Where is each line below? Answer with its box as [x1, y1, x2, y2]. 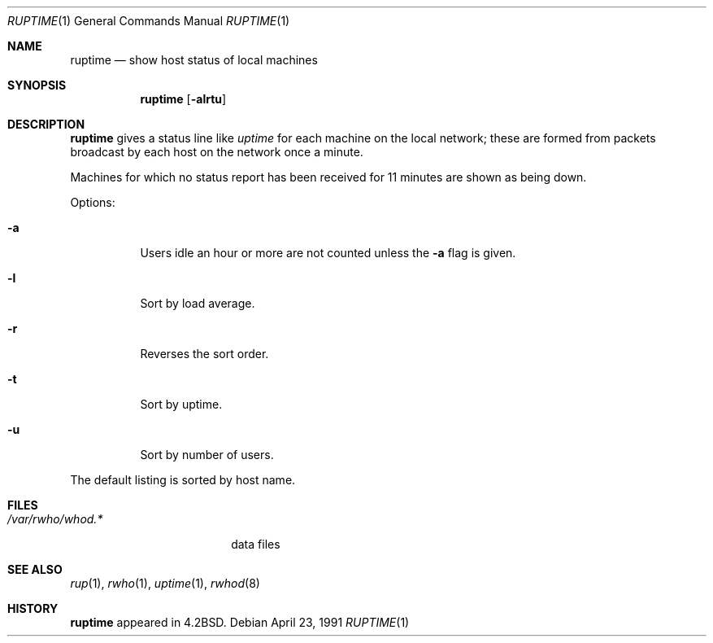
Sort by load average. [140, 296, 255, 310]
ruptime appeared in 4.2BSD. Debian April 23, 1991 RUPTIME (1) [70, 615, 410, 629]
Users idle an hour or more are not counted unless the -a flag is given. [140, 246, 516, 260]
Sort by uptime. [140, 397, 223, 411]
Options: [70, 195, 115, 209]
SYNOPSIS [7, 78, 67, 92]
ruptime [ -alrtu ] [140, 92, 227, 106]
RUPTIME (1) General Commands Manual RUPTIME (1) [7, 14, 290, 28]
